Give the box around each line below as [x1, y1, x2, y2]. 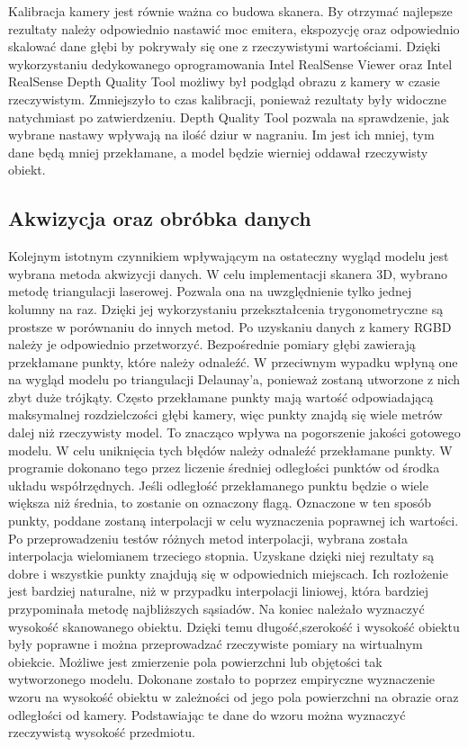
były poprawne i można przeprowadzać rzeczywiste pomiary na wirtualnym [8, 634, 423, 653]
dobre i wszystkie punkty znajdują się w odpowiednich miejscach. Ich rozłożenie [8, 563, 448, 582]
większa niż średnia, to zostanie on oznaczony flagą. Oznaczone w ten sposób [8, 493, 432, 512]
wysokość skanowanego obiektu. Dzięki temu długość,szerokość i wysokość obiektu [8, 616, 460, 635]
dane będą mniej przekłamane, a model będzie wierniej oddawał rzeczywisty [8, 142, 428, 161]
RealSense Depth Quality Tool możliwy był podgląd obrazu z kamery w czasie [8, 72, 440, 91]
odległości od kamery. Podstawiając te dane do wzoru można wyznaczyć [8, 705, 406, 724]
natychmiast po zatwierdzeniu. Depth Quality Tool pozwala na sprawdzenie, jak [8, 107, 450, 126]
